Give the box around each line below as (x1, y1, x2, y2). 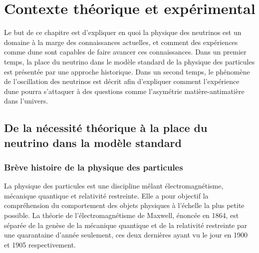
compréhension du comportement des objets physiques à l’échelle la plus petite (4, 200, 245, 210)
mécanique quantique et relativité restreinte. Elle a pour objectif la (4, 190, 209, 200)
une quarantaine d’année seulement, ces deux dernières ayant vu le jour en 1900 (4, 229, 248, 240)
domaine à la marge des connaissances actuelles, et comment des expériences (4, 36, 238, 47)
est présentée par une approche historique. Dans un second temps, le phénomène (4, 66, 250, 76)
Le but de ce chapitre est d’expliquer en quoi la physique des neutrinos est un (4, 27, 242, 37)
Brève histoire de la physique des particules (4, 160, 183, 173)
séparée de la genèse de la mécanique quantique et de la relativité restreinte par (4, 219, 248, 230)
